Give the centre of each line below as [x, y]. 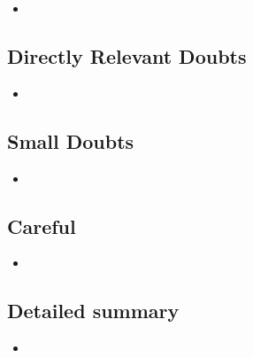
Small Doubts [71, 140]
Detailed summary [93, 311]
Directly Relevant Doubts [127, 55]
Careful [42, 226]
